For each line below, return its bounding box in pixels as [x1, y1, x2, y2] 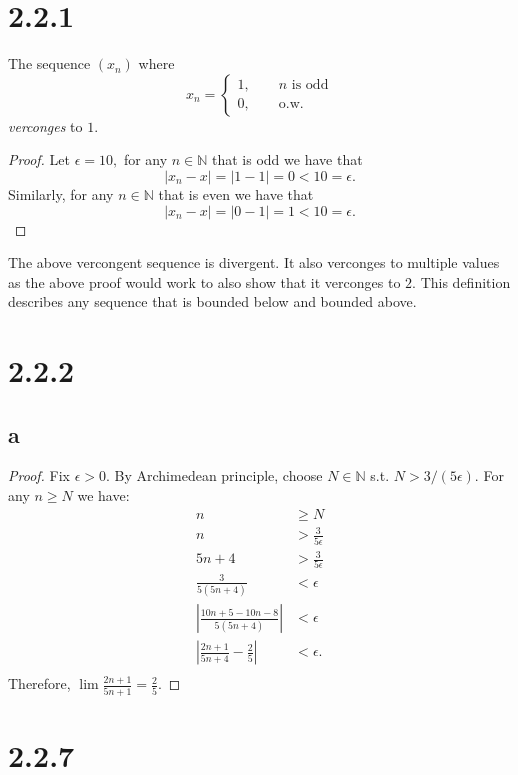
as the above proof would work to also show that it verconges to [8, 271, 401, 292]
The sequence [8, 53, 91, 74]
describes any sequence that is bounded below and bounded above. [8, 291, 417, 312]
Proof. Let [8, 149, 70, 170]
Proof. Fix [8, 465, 70, 486]
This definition [420, 271, 511, 292]
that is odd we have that [212, 149, 363, 170]
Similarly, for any [8, 183, 114, 204]
